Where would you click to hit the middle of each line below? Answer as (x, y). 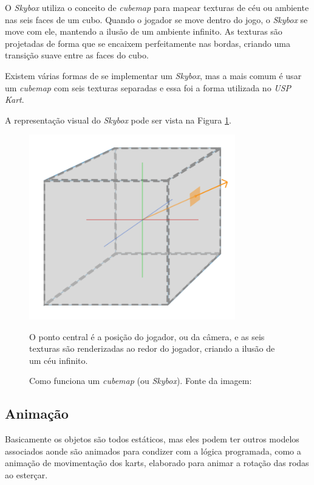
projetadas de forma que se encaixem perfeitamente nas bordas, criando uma (148, 43)
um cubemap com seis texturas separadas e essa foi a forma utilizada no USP (148, 87)
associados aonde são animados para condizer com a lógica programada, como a (153, 451)
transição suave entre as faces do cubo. (77, 55)
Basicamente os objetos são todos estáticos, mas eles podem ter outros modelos (152, 439)
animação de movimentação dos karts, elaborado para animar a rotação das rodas (157, 463)
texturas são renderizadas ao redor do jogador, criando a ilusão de (152, 348)
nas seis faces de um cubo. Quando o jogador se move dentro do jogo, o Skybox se (156, 19)
